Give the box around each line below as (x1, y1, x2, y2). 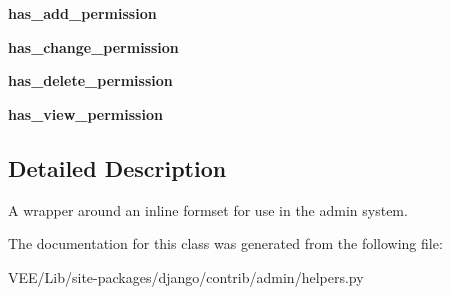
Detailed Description (8, 152, 227, 183)
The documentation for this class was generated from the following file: (8, 233, 443, 254)
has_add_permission (8, 3, 157, 23)
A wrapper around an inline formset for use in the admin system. (8, 199, 408, 220)
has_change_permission (8, 36, 179, 57)
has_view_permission (8, 103, 163, 124)
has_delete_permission (8, 70, 173, 91)
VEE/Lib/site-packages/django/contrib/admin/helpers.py (8, 266, 364, 287)
